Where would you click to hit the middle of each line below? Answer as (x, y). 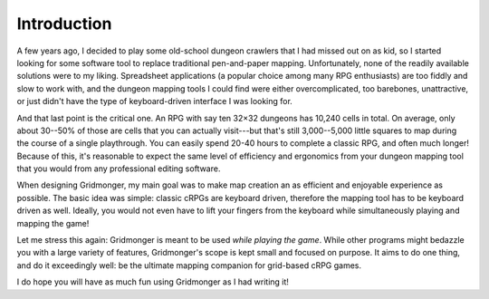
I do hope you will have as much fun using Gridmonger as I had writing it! (153, 282)
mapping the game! (53, 223)
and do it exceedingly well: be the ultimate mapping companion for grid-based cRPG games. (189, 265)
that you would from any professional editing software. (119, 169)
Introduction (64, 24)
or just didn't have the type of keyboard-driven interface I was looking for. (155, 101)
